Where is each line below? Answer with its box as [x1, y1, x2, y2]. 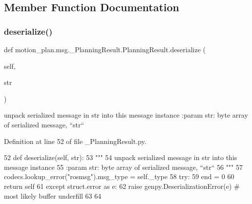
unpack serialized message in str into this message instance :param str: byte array [4, 110, 248, 120]
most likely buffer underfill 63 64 [4, 190, 102, 201]
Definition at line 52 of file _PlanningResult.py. [4, 136, 147, 146]
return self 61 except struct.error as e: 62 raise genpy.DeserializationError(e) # [4, 181, 240, 191]
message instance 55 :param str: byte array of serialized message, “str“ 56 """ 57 [4, 162, 243, 172]
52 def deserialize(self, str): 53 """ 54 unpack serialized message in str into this [4, 152, 237, 163]
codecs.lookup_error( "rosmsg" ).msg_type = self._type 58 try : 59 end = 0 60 [4, 171, 234, 182]
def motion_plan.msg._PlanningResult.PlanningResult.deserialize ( [4, 44, 206, 54]
